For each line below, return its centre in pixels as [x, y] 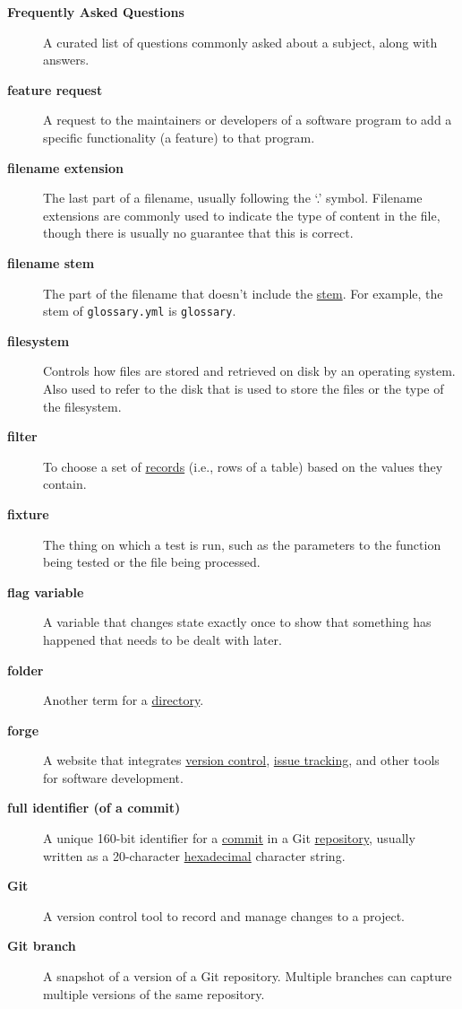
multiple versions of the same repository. [154, 993]
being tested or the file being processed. [152, 562]
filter [22, 436]
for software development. [113, 777]
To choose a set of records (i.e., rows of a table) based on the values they [243, 466]
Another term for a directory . [124, 700]
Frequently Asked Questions [96, 12]
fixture [28, 513]
